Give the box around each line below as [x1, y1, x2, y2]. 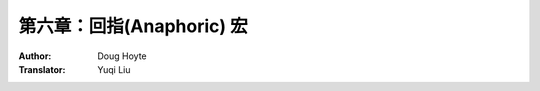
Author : [18, 50, 52, 62]
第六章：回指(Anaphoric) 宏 [18, 15, 249, 37]
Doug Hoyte [97, 50, 147, 62]
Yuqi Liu [97, 63, 131, 75]
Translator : [18, 63, 66, 75]
